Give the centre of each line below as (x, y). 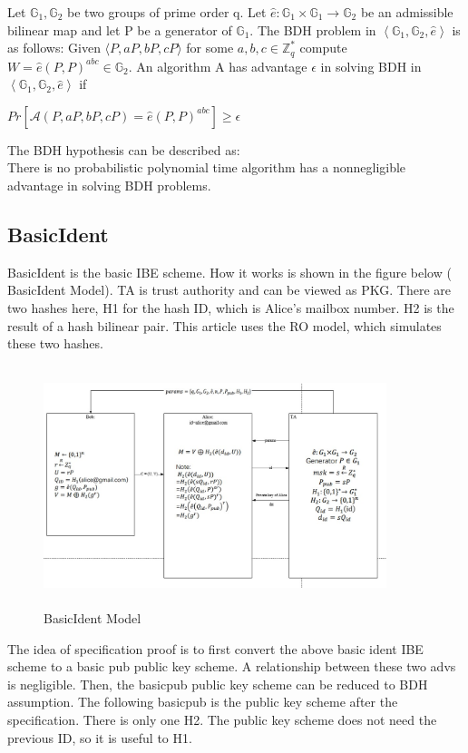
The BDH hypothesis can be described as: (124, 149)
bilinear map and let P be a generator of (120, 29)
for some (210, 48)
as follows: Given (54, 48)
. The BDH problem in (313, 29)
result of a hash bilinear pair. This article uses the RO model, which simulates (224, 325)
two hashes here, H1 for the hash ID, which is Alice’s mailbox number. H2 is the (231, 308)
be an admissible (407, 12)
